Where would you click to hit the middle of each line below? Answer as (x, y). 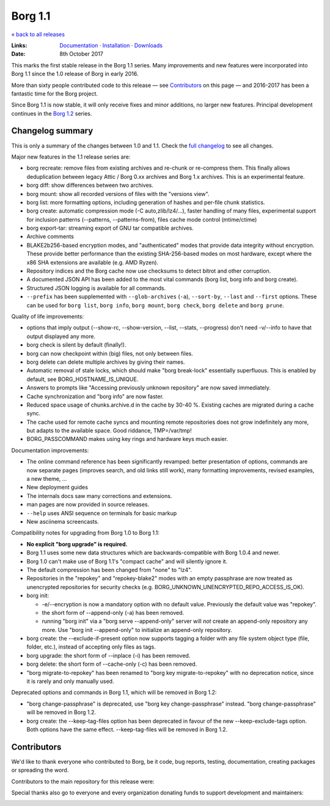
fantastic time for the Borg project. (54, 93)
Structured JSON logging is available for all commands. (96, 288)
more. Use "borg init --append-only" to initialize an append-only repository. (137, 630)
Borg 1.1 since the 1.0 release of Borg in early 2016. (75, 74)
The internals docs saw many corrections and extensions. (99, 495)
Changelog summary (52, 131)
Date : (18, 54)
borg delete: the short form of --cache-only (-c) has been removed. (112, 664)
